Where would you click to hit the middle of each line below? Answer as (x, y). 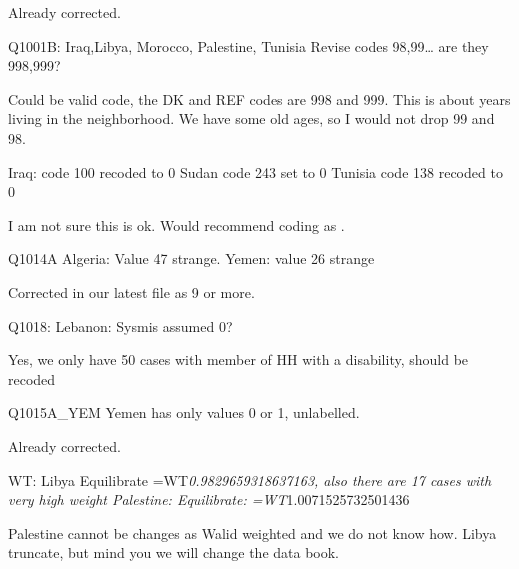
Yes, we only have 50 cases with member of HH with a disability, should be (238, 359)
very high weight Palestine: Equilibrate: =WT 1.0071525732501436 (209, 499)
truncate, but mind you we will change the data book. (174, 552)
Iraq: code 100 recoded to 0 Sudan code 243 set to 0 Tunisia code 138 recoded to (255, 171)
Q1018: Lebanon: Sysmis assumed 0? (120, 325)
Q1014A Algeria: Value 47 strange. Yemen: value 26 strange (191, 258)
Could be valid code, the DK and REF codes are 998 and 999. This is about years (259, 98)
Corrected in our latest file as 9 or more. (131, 291)
